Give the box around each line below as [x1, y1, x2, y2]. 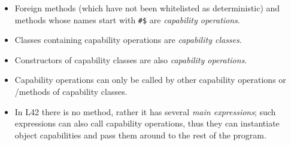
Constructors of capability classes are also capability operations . [14, 53, 247, 66]
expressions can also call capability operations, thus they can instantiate [14, 117, 280, 129]
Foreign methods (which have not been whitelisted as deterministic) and [14, 2, 280, 14]
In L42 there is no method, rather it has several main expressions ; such [14, 105, 276, 118]
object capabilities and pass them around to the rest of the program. [14, 128, 266, 141]
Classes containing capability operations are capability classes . [14, 33, 242, 46]
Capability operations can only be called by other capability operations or [14, 73, 286, 86]
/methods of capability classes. [14, 85, 128, 98]
